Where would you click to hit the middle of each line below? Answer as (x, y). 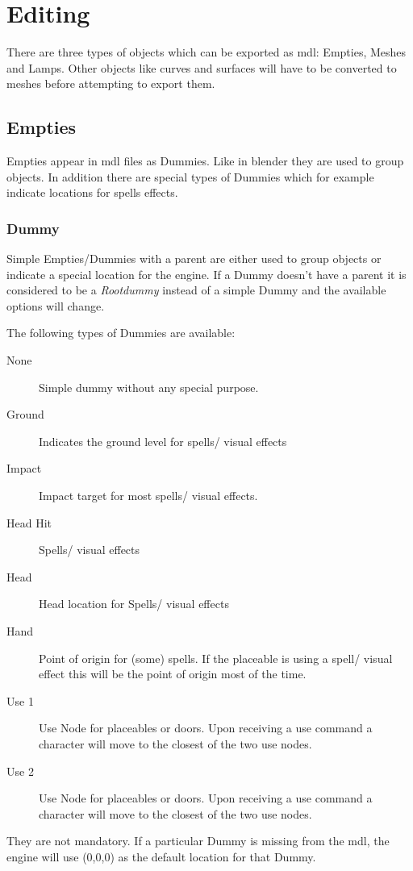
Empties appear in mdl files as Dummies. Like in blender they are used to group (205, 161)
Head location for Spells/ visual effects (134, 604)
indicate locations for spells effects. (92, 192)
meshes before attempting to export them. (111, 83)
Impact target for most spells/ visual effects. (148, 496)
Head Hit (29, 522)
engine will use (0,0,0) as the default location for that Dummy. (161, 856)
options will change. (56, 305)
